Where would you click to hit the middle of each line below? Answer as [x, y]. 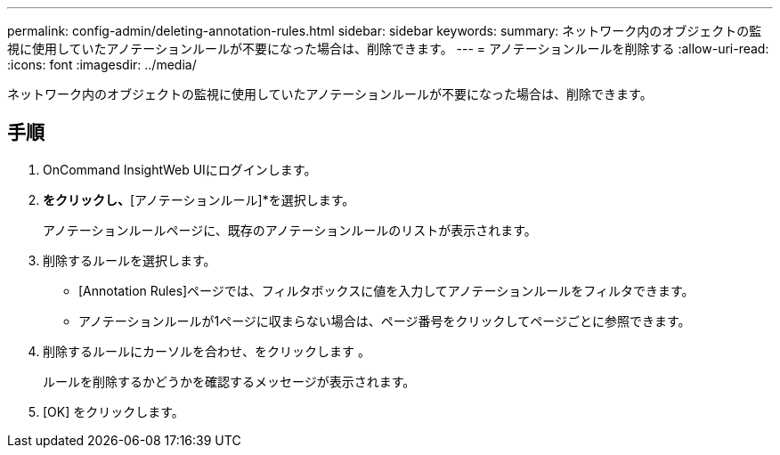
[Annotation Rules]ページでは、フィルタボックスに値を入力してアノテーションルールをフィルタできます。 [386, 290]
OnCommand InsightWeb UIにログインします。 [180, 169]
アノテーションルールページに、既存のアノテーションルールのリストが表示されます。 [290, 230]
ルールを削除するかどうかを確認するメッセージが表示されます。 [229, 381]
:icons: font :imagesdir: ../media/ [102, 65]
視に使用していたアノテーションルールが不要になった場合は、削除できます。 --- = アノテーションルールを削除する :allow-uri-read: [388, 49]
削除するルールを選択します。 [130, 260]
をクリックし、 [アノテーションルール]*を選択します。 [199, 199]
